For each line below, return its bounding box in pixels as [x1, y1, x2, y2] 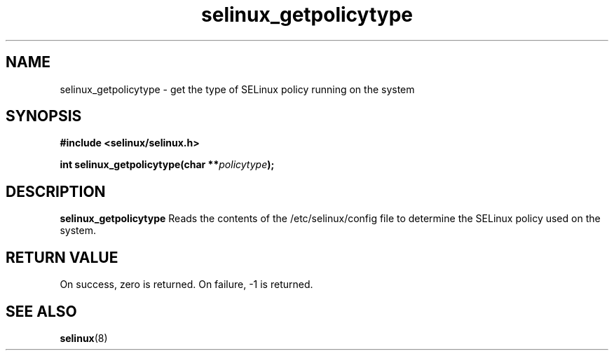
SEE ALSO [6, 302, 77, 320]
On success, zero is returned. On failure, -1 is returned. [60, 278, 313, 291]
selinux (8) [60, 331, 108, 344]
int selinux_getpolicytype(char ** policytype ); [60, 158, 275, 171]
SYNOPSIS [6, 107, 82, 125]
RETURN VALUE [6, 248, 118, 266]
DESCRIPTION [6, 182, 106, 200]
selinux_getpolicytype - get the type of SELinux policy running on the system [60, 83, 415, 95]
